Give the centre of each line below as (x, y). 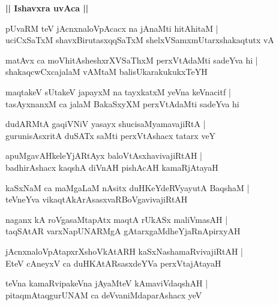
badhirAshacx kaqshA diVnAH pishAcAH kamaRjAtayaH (112, 167)
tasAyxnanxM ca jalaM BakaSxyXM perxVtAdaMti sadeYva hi (122, 103)
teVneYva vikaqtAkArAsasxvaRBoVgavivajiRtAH (97, 199)
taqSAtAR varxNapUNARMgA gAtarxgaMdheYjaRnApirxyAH (123, 231)
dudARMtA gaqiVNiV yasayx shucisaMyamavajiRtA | (106, 124)
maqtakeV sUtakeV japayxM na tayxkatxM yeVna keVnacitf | (118, 91)
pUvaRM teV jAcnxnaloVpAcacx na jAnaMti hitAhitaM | (112, 28)
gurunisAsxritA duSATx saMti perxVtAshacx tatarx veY (111, 135)
